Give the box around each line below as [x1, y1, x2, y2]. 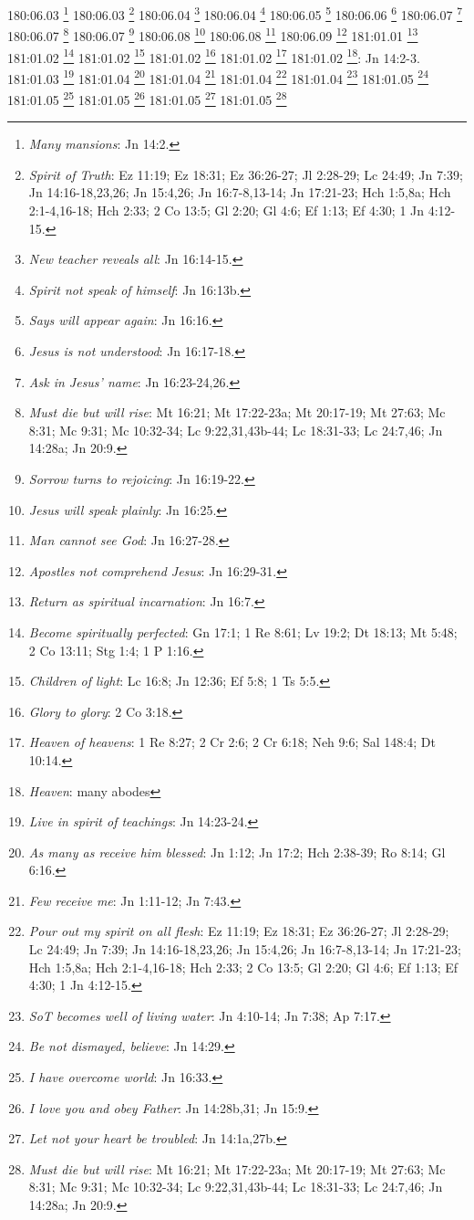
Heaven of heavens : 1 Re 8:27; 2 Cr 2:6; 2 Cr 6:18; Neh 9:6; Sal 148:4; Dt [28, 732, 436, 752]
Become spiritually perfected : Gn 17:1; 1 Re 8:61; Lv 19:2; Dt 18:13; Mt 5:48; [28, 622, 458, 641]
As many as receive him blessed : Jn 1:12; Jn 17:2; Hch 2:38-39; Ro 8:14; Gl [28, 842, 446, 861]
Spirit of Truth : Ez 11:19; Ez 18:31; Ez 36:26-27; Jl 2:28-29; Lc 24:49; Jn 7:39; [28, 164, 463, 184]
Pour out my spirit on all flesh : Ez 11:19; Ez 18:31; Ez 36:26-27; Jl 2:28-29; [28, 921, 449, 941]
